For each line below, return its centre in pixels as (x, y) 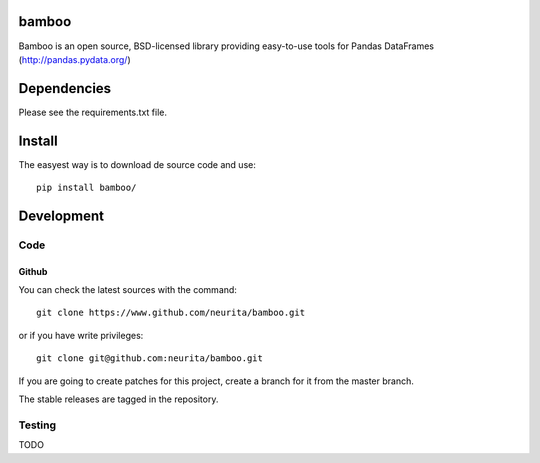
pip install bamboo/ (86, 188)
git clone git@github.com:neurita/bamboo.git (150, 358)
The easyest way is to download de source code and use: (137, 164)
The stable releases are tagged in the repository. (118, 399)
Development (61, 215)
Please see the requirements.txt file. (92, 112)
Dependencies (65, 88)
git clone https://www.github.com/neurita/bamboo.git (170, 313)
